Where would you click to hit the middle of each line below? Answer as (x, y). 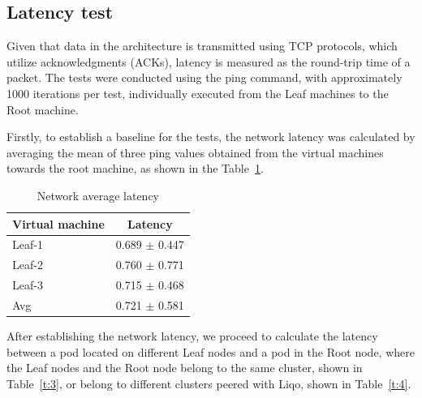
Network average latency (98, 195)
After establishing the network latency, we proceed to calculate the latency (192, 336)
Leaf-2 (28, 265)
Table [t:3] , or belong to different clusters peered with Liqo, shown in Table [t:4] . (209, 383)
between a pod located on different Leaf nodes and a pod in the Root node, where (211, 351)
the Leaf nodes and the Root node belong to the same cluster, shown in (185, 368)
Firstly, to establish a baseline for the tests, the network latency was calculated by (211, 137)
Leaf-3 (28, 285)
